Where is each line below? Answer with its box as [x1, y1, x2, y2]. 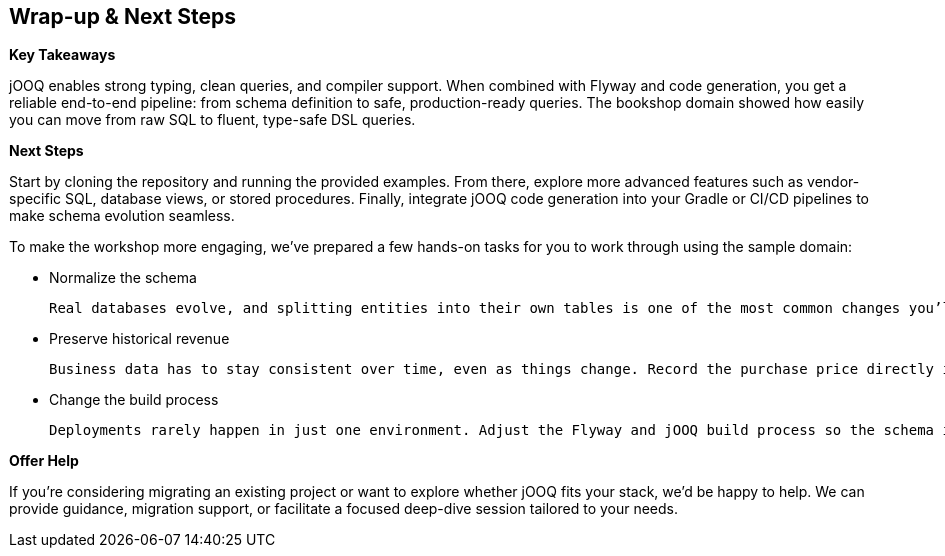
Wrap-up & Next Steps [9, 4, 236, 29]
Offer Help [9, 452, 79, 470]
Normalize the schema [49, 269, 197, 287]
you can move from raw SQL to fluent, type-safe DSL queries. [9, 111, 416, 129]
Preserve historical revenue [49, 330, 230, 348]
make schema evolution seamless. [9, 207, 235, 225]
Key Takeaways [9, 46, 116, 64]
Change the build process [49, 391, 219, 409]
